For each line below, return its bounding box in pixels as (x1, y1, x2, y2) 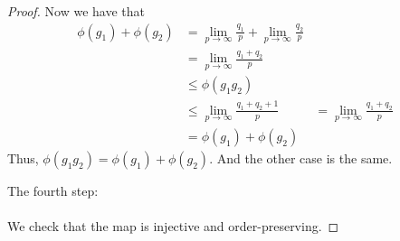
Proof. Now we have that (7, 2, 145, 20)
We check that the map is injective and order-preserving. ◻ (7, 217, 339, 236)
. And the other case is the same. (209, 148, 393, 167)
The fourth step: (7, 181, 99, 199)
